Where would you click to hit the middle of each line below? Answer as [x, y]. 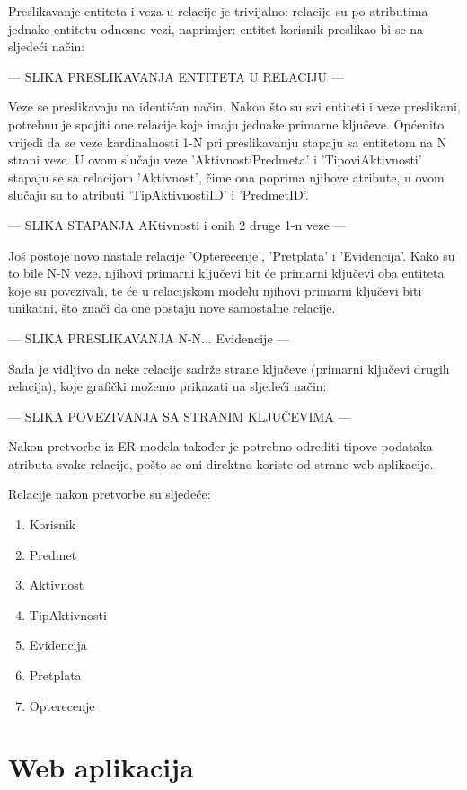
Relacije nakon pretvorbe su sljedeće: [110, 494]
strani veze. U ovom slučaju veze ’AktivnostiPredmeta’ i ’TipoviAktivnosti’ [215, 160]
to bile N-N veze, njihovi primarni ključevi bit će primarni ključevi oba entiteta [226, 273]
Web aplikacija [101, 767]
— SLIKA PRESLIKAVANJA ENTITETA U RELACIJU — [176, 76]
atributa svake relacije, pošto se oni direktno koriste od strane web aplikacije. [221, 463]
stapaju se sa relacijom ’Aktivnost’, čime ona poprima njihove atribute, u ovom [226, 177]
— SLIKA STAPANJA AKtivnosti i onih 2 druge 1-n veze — [177, 224]
